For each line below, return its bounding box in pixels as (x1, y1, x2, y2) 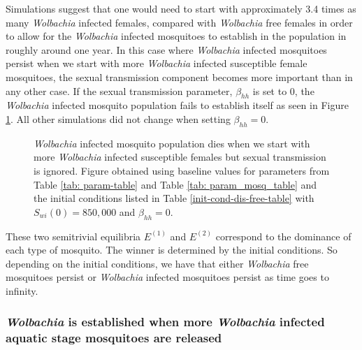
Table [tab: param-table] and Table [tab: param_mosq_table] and (34, 177, 317, 191)
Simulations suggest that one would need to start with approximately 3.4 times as (6, 1, 356, 15)
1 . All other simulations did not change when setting (6, 111, 231, 126)
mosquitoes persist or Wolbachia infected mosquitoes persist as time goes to (6, 270, 329, 284)
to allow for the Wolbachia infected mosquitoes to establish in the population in (6, 29, 347, 43)
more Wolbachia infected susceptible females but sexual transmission (34, 150, 326, 164)
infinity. (6, 283, 38, 298)
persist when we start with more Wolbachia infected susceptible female (6, 56, 307, 71)
